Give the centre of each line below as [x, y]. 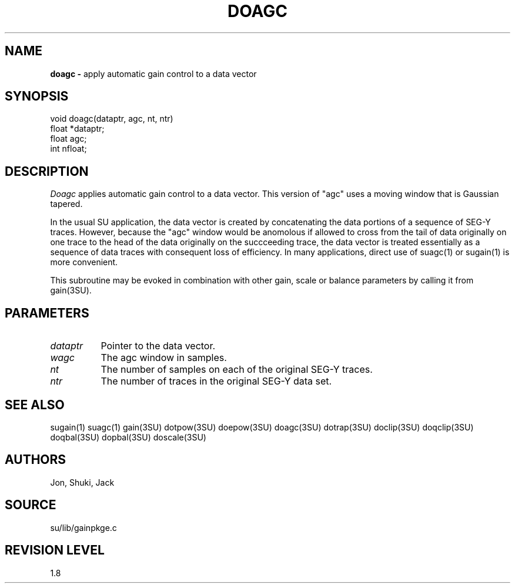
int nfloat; [68, 149]
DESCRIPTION [47, 171]
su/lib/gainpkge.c [83, 527]
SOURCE [31, 505]
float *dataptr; [77, 129]
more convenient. [84, 262]
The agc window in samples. [164, 358]
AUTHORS [36, 460]
